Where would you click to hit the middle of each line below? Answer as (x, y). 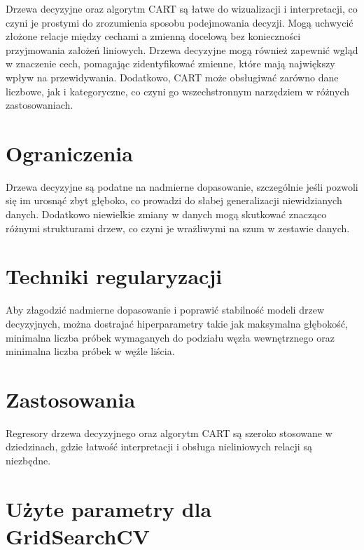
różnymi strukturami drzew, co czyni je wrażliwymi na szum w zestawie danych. (178, 228)
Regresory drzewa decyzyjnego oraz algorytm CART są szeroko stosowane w (169, 432)
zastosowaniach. (40, 105)
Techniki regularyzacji (114, 276)
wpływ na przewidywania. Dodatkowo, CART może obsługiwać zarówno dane (172, 77)
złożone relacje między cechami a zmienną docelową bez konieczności (153, 36)
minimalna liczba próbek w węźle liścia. (90, 351)
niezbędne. (28, 461)
